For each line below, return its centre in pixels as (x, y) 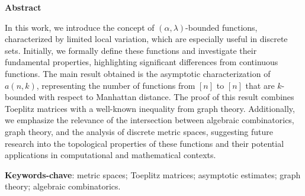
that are (260, 85)
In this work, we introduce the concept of (80, 27)
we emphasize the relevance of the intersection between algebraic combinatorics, (150, 120)
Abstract (23, 7)
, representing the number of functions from (116, 85)
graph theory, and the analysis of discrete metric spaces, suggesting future (139, 131)
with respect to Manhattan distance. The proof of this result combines (166, 97)
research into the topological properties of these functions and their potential (145, 143)
